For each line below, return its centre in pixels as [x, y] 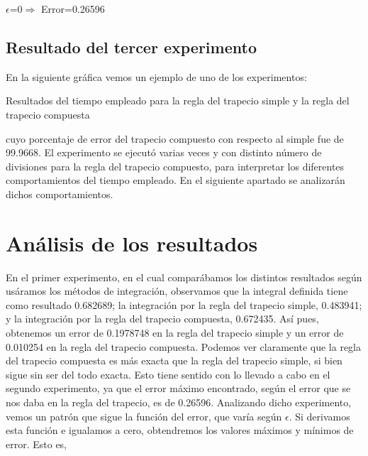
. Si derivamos [319, 416]
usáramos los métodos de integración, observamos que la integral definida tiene [177, 291]
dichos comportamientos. [60, 194]
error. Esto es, [37, 444]
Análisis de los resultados [132, 243]
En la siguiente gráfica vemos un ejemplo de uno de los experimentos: [156, 76]
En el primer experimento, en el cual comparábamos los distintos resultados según [184, 277]
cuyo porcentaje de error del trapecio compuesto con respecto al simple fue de [175, 138]
